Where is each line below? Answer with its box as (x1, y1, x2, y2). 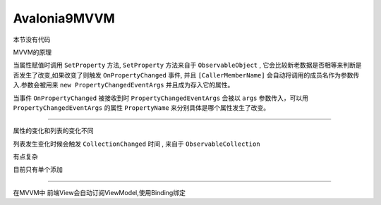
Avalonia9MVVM (13, 11, 116, 26)
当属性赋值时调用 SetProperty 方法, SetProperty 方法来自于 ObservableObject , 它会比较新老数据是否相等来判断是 (13, 61, 362, 70)
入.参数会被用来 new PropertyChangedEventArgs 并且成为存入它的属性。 (13, 81, 234, 89)
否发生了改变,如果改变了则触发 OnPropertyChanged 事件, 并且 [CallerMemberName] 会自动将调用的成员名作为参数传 (13, 70, 360, 79)
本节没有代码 (13, 35, 51, 44)
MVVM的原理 (13, 48, 52, 56)
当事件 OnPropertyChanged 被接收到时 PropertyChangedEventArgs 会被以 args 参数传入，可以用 (13, 94, 308, 102)
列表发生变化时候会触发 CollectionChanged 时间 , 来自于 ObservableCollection (13, 139, 260, 148)
